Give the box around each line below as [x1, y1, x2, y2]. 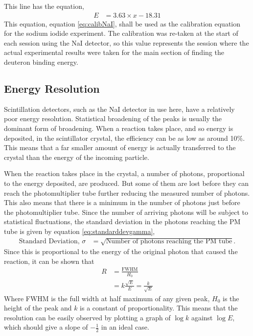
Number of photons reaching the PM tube [106, 238, 232, 245]
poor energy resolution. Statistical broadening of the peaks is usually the [4, 113, 222, 124]
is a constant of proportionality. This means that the [80, 303, 238, 313]
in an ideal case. [101, 322, 149, 332]
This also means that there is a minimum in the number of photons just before [4, 197, 240, 207]
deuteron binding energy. [4, 57, 78, 67]
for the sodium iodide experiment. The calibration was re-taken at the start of [4, 28, 238, 38]
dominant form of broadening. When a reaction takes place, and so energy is [4, 123, 233, 133]
